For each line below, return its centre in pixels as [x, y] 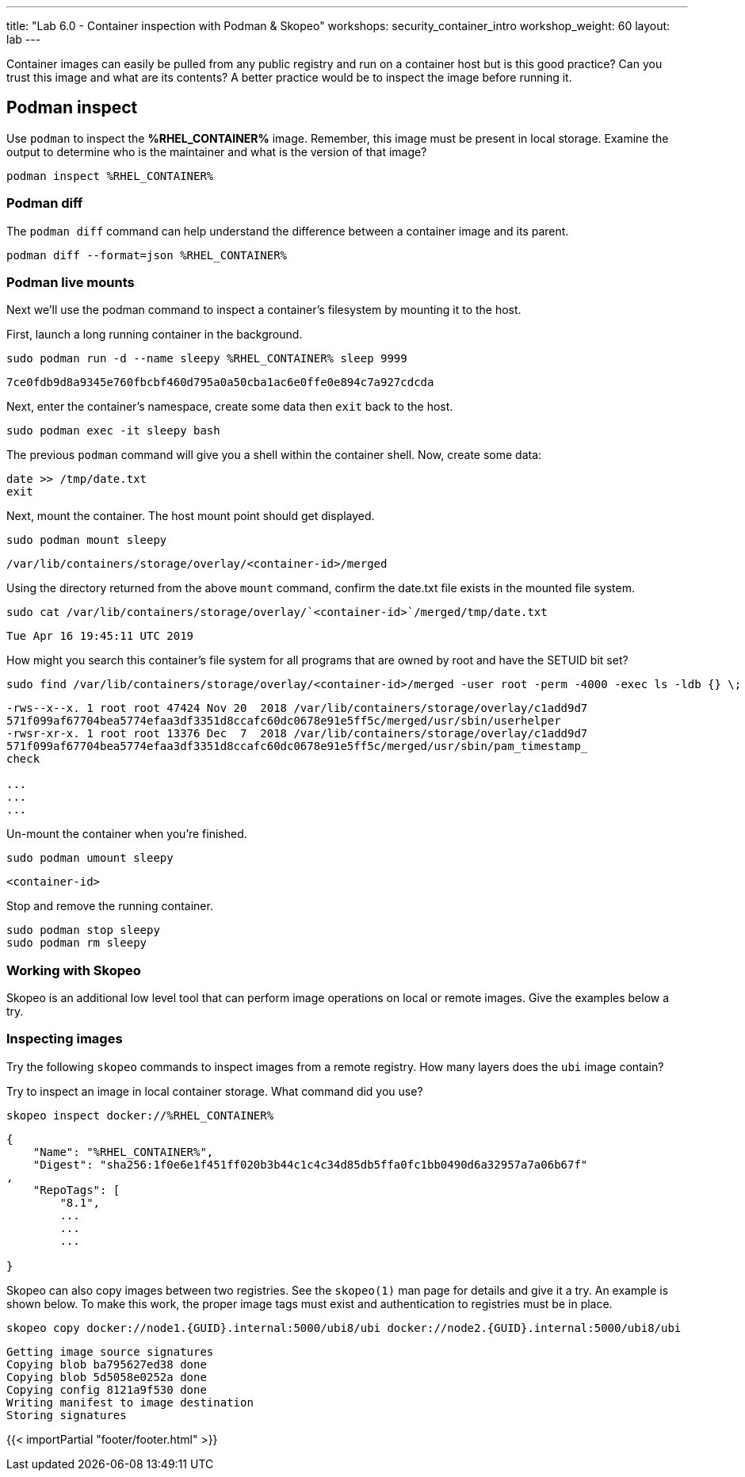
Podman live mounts [71, 282]
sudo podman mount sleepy [87, 540]
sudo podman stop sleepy [83, 930]
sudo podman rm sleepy [77, 943]
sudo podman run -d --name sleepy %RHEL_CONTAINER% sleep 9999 [207, 359]
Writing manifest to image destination [130, 1402]
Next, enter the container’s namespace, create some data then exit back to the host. [230, 407]
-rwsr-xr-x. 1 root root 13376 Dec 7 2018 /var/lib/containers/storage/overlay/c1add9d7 [297, 734]
